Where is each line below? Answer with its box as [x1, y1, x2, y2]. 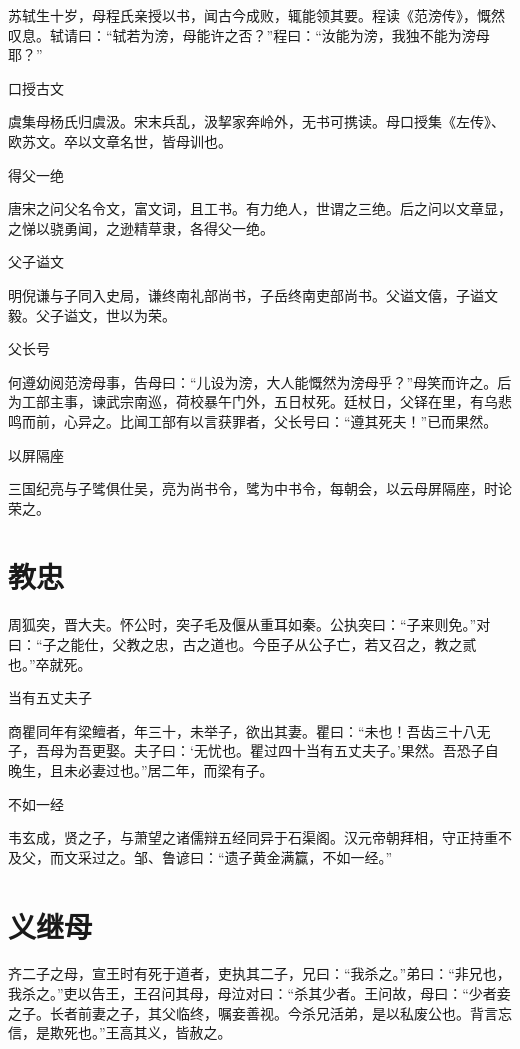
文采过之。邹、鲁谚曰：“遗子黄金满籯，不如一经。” [63, 846, 393, 867]
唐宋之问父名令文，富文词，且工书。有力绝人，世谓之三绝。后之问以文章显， [8, 198, 512, 219]
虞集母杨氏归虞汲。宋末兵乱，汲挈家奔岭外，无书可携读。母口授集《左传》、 [8, 111, 505, 132]
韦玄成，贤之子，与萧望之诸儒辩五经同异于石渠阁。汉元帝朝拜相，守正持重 [8, 827, 498, 848]
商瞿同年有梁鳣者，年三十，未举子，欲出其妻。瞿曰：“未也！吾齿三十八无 [8, 720, 491, 741]
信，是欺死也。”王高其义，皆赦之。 [8, 1022, 232, 1043]
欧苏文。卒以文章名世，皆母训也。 [8, 130, 232, 151]
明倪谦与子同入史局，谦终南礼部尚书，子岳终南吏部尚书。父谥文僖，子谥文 [8, 284, 498, 305]
